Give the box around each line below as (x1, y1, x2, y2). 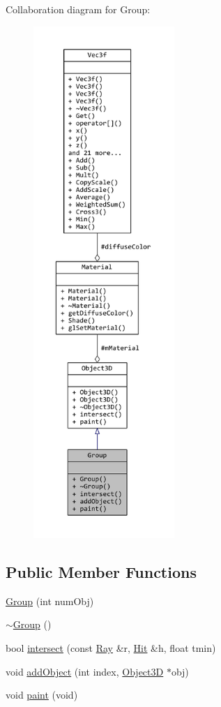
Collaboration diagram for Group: (6, 2, 151, 16)
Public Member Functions (6, 560, 197, 582)
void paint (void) (6, 687, 78, 702)
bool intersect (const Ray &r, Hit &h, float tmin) (6, 640, 216, 655)
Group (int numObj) (6, 593, 94, 608)
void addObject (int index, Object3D (6, 664, 164, 678)
